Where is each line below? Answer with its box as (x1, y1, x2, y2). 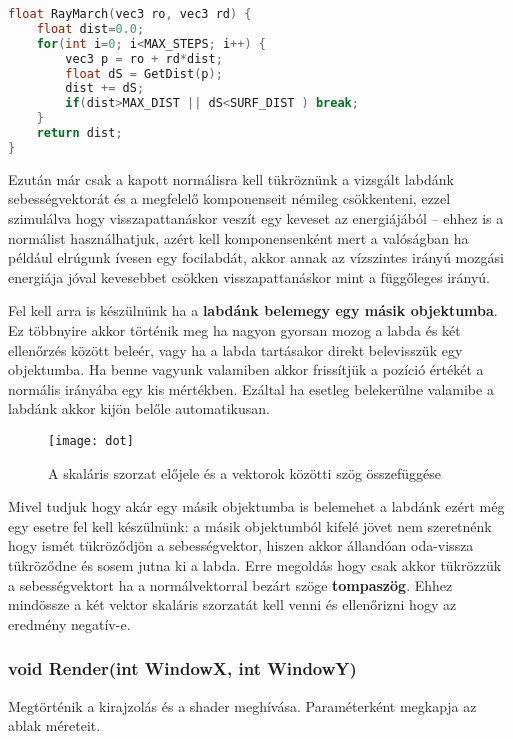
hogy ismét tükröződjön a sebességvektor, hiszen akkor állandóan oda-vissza (8, 535, 474, 556)
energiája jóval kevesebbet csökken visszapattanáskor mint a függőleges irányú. (8, 266, 491, 287)
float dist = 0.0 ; (36, 21, 145, 36)
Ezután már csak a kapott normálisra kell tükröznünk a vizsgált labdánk (8, 168, 454, 189)
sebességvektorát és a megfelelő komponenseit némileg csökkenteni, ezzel (8, 188, 451, 209)
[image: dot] (48, 433, 134, 448)
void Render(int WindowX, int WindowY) (8, 656, 357, 681)
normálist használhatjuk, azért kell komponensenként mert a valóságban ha (8, 227, 469, 248)
